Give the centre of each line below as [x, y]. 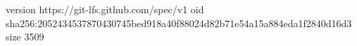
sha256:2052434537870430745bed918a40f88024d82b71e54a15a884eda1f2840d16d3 [179, 23]
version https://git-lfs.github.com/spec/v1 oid [105, 9]
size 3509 [25, 37]
